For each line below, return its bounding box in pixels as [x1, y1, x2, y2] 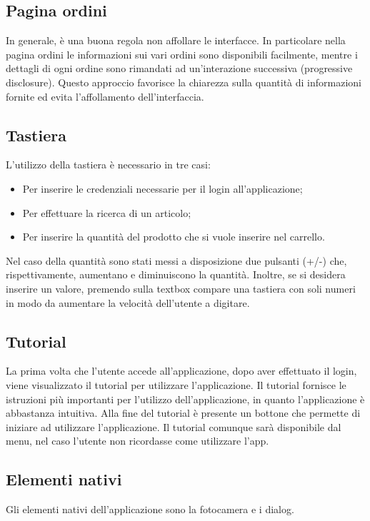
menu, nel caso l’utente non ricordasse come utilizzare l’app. [6, 433, 269, 448]
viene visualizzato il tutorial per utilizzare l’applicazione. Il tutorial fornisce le [6, 377, 346, 392]
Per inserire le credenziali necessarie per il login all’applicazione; [22, 181, 303, 196]
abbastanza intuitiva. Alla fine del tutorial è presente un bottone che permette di [6, 405, 361, 420]
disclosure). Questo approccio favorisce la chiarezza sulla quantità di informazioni [6, 74, 361, 89]
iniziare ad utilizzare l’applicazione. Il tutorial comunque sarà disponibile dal [6, 419, 341, 434]
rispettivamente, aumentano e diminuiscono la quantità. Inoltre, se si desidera [6, 267, 346, 282]
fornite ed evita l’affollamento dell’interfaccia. [6, 88, 204, 103]
